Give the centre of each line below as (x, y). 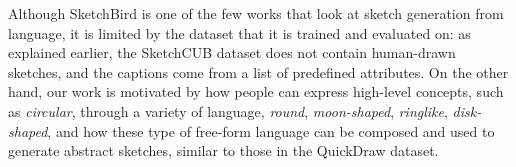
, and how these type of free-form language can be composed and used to (271, 130)
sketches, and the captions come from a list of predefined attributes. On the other (258, 71)
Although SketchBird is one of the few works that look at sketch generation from (256, 13)
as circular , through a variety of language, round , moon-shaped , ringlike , (228, 110)
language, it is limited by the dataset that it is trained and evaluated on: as (239, 32)
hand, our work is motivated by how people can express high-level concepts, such (256, 91)
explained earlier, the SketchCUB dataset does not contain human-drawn (232, 52)
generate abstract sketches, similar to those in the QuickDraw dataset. (223, 150)
